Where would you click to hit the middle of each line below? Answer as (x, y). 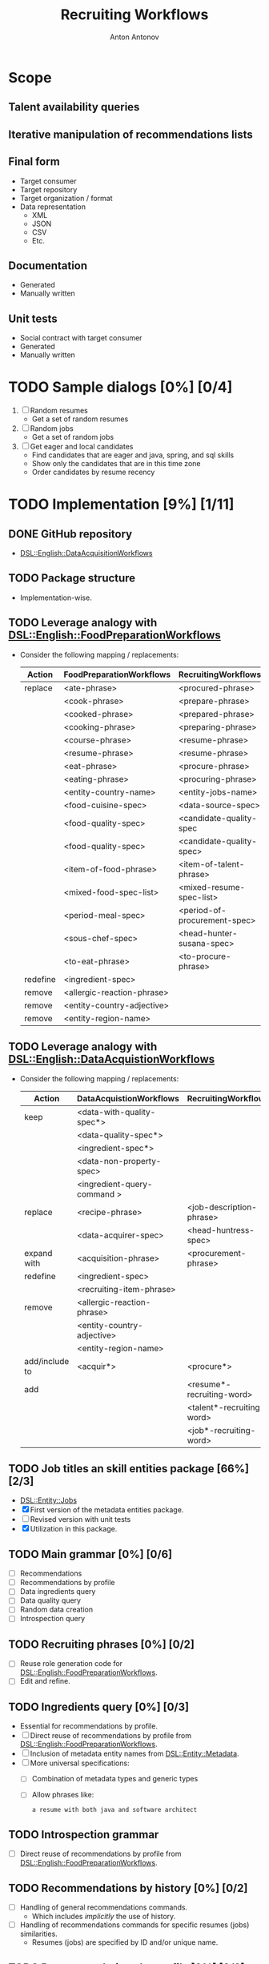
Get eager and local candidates (82, 447)
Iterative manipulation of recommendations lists (131, 134)
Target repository (48, 189)
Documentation (48, 266)
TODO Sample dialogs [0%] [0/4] (120, 387)
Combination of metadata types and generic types (115, 1779)
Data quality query (50, 1600)
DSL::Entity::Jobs (48, 1500)
